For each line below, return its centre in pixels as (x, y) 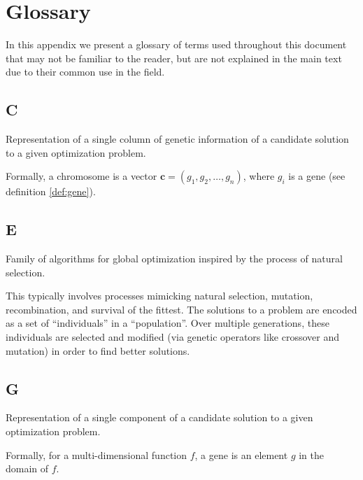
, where (259, 176)
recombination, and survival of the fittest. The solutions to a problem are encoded (181, 309)
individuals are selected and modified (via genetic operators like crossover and (172, 337)
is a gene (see (317, 176)
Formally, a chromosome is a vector (81, 176)
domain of (27, 468)
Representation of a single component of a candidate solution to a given (159, 417)
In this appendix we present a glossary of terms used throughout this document (176, 44)
